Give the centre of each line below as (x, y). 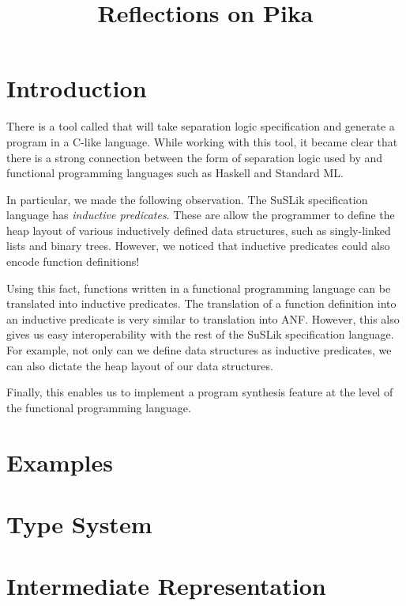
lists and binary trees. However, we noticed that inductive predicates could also (198, 246)
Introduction (77, 88)
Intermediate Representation (166, 586)
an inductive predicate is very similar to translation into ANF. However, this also (203, 318)
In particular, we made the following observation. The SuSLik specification (187, 199)
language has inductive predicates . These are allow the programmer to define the (201, 215)
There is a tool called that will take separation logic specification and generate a (201, 126)
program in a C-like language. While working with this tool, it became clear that (202, 141)
